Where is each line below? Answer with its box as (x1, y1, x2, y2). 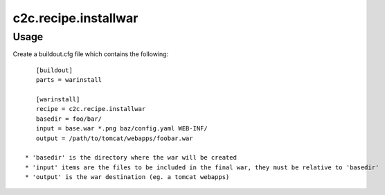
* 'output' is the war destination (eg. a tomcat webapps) (25, 173, 230, 181)
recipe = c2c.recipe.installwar (35, 105, 146, 113)
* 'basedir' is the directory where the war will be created (25, 153, 237, 162)
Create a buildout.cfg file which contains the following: (12, 50, 169, 58)
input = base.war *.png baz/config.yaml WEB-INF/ (35, 125, 208, 133)
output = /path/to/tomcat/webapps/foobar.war (35, 134, 193, 142)
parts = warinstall (35, 76, 102, 84)
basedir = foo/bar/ (35, 115, 102, 123)
